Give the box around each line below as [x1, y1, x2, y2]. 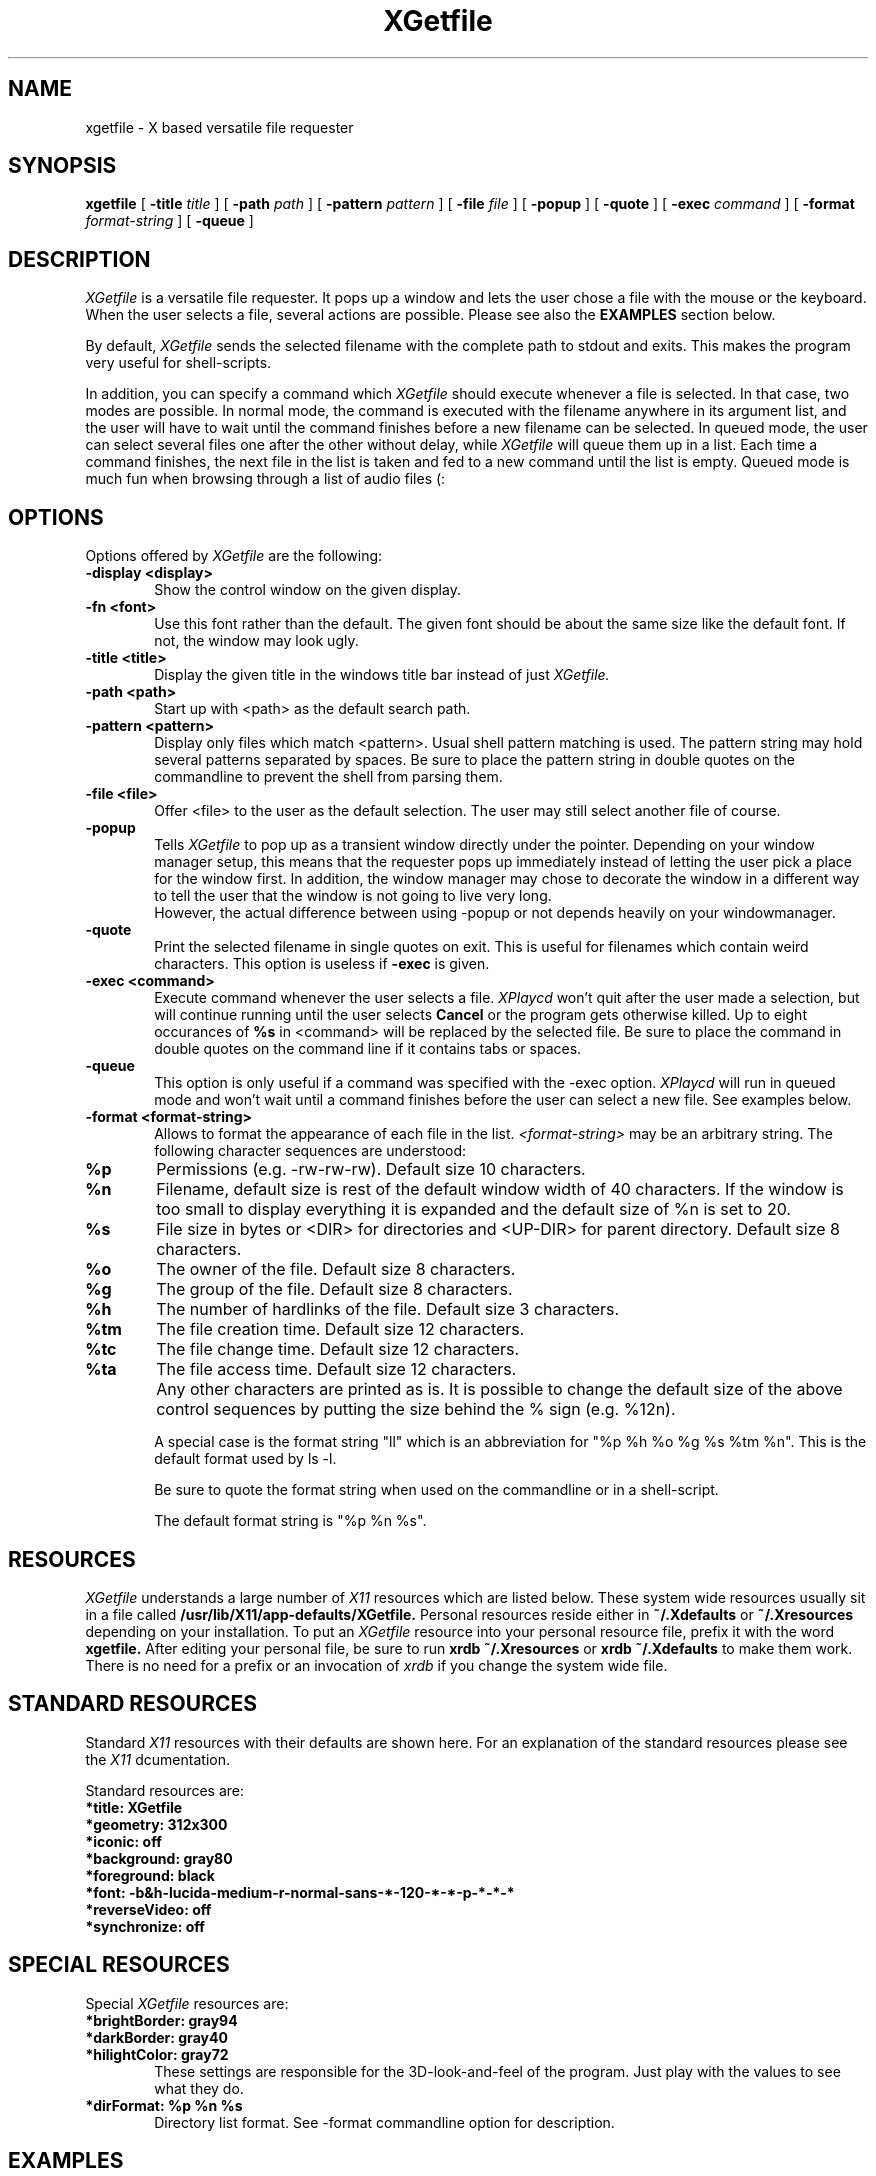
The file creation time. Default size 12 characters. [156, 1319, 525, 1340]
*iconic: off [85, 1832, 162, 1850]
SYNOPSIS [8, 153, 117, 179]
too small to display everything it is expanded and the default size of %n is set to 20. [156, 1199, 791, 1220]
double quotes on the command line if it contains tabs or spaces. [154, 1040, 582, 1058]
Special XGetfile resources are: [85, 1994, 289, 2012]
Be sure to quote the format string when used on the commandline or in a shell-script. [154, 1481, 719, 1499]
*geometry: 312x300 [85, 1815, 228, 1833]
